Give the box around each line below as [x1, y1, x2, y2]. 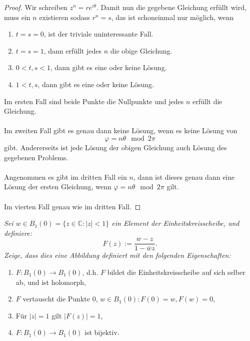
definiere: [4, 227, 32, 238]
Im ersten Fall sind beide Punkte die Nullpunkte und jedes [4, 96, 184, 106]
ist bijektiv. [84, 327, 119, 337]
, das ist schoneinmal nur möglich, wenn [111, 12, 234, 22]
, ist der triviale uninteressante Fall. [43, 29, 153, 39]
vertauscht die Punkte [22, 293, 90, 304]
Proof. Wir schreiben [4, 2, 67, 12]
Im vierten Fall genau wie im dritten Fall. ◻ [4, 201, 141, 211]
